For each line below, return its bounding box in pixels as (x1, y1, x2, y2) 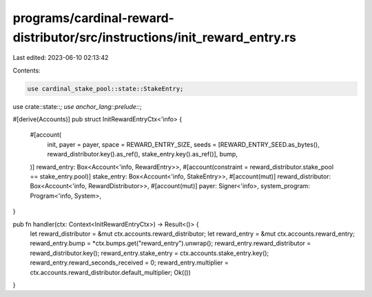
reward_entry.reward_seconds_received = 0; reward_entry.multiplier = (30, 258, 229, 267)
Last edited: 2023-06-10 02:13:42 (12, 54, 109, 62)
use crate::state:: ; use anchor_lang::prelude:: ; (12, 102, 142, 110)
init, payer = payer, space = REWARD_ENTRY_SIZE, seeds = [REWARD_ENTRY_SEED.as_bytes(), (47, 140, 320, 148)
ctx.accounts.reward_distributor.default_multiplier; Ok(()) (30, 268, 191, 276)
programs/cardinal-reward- (12, 10, 175, 25)
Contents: (12, 66, 41, 74)
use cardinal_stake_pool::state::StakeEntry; (27, 85, 184, 92)
